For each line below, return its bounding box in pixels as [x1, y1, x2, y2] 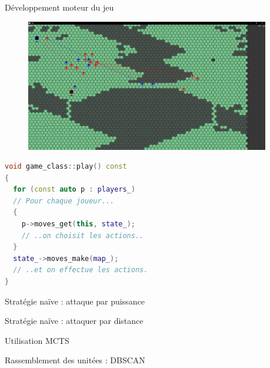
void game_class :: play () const [5, 162, 127, 171]
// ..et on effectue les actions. [13, 266, 148, 275]
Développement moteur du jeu [5, 1, 114, 13]
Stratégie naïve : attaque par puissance [5, 295, 145, 307]
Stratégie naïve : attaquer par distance [5, 315, 144, 327]
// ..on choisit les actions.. [21, 231, 144, 240]
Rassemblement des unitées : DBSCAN [5, 354, 145, 366]
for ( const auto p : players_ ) [13, 185, 136, 194]
